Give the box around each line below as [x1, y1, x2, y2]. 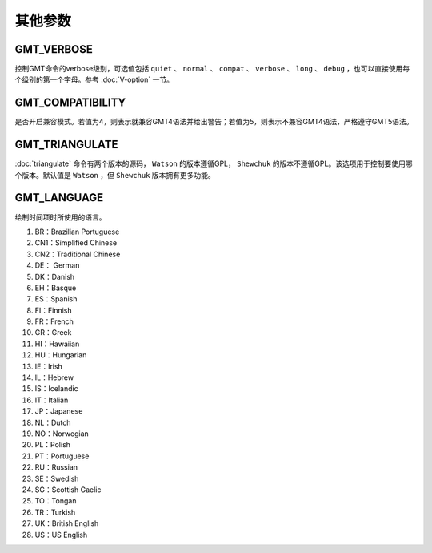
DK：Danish [34, 272, 75, 281]
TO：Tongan [34, 496, 77, 506]
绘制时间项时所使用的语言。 [14, 212, 106, 222]
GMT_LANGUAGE [14, 191, 104, 204]
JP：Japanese [34, 406, 83, 416]
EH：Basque [34, 283, 77, 293]
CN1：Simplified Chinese [34, 238, 118, 248]
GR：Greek [34, 328, 72, 337]
